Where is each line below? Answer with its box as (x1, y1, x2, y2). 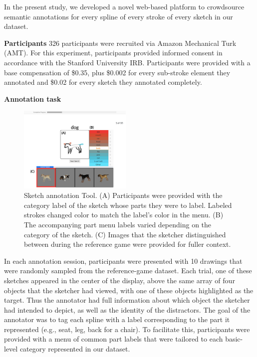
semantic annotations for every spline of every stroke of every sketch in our (4, 11, 233, 21)
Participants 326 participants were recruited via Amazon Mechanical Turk (4, 37, 237, 48)
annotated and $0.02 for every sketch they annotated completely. (4, 77, 202, 87)
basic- (225, 334, 243, 344)
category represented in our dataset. (19, 344, 130, 354)
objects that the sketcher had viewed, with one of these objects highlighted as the (4, 285, 254, 295)
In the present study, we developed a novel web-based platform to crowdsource (4, 1, 245, 11)
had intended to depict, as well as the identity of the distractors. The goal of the (4, 304, 251, 315)
